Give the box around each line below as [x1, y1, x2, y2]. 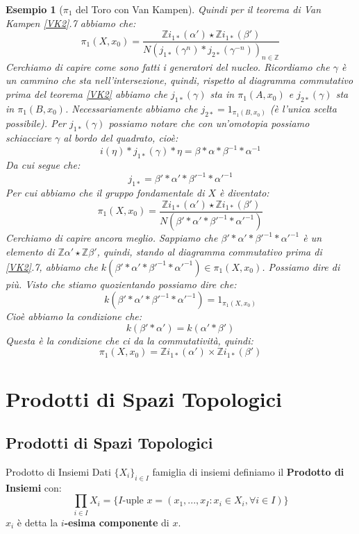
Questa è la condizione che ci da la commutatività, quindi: [6, 333, 253, 347]
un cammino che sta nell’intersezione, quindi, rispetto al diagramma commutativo [6, 73, 353, 87]
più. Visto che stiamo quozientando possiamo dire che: [6, 276, 237, 291]
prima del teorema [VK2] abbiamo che [6, 87, 168, 101]
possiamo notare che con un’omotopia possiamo [108, 116, 310, 131]
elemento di [6, 244, 55, 259]
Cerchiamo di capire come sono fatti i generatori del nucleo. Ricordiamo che [6, 59, 330, 74]
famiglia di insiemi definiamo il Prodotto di [152, 465, 344, 479]
